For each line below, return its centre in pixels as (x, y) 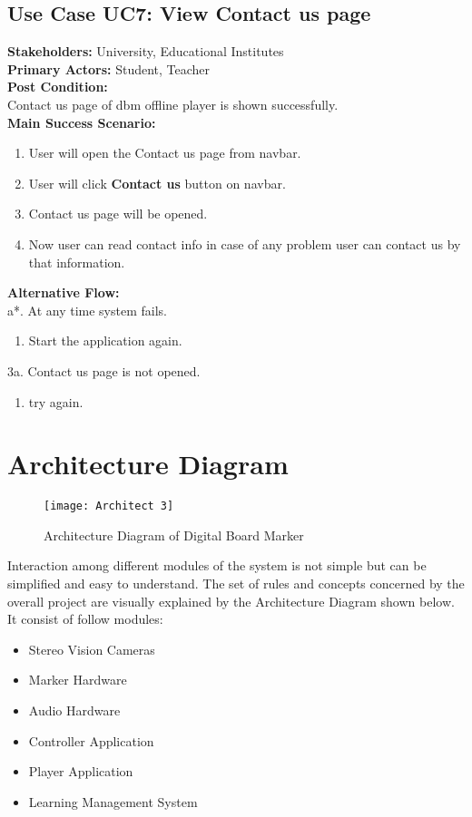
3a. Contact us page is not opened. (104, 370)
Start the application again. (105, 340)
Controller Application (91, 740)
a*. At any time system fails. (87, 310)
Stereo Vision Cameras (92, 649)
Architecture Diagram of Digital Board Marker (174, 535)
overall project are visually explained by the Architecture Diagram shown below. (231, 601)
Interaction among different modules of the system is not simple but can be (217, 565)
